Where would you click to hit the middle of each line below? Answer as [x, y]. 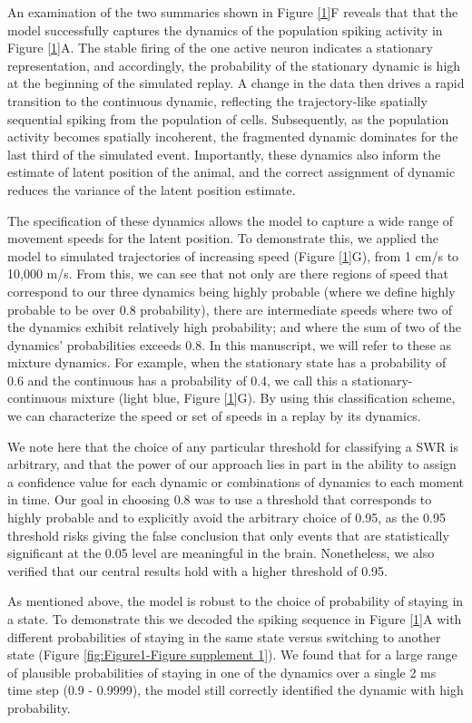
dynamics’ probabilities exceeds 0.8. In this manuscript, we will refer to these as [230, 344]
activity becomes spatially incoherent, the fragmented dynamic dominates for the [233, 137]
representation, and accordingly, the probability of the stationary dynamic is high [234, 65]
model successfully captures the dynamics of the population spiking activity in [225, 29]
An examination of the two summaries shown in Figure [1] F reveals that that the [233, 12]
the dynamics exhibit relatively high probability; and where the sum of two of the [235, 327]
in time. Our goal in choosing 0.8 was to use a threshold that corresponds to [220, 499]
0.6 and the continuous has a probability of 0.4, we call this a [178, 380]
